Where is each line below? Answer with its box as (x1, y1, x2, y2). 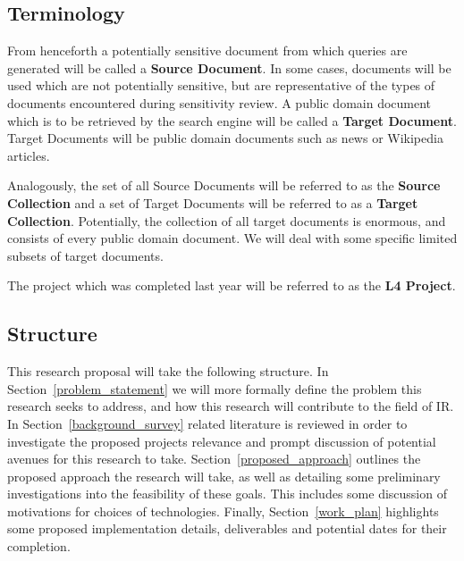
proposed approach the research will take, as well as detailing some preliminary (7, 466, 441, 485)
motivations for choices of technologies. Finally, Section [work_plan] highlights (7, 501, 439, 520)
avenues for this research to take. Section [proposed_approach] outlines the (7, 449, 421, 468)
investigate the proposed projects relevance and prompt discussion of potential (7, 431, 436, 450)
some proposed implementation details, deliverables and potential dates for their (7, 519, 447, 538)
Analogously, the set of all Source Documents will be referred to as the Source (7, 176, 441, 195)
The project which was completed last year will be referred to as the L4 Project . (7, 276, 456, 295)
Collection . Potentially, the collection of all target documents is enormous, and (7, 211, 446, 230)
